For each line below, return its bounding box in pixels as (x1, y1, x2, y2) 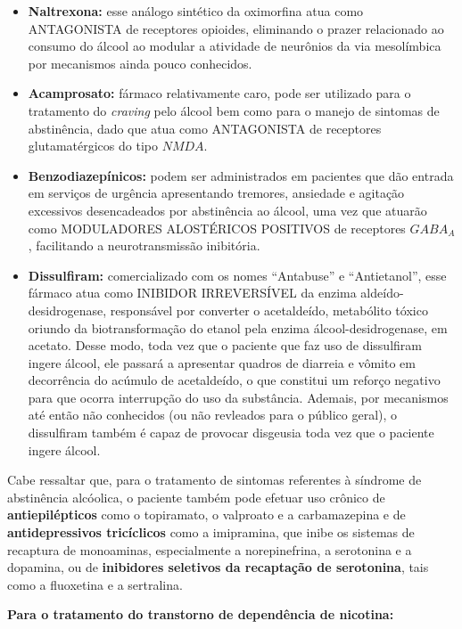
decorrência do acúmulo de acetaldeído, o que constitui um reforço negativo (28, 371, 441, 389)
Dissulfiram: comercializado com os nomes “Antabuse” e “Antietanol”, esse (28, 265, 447, 284)
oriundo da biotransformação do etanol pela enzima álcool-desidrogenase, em (28, 318, 448, 337)
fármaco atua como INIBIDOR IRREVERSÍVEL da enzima (28, 283, 357, 302)
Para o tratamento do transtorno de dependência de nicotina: (7, 605, 394, 624)
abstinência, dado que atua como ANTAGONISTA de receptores (28, 118, 382, 137)
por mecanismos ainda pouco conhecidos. (28, 53, 252, 72)
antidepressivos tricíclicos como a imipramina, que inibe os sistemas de (7, 523, 415, 542)
